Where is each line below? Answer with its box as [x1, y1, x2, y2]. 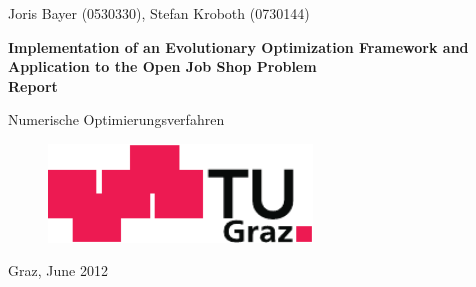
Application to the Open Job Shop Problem [8, 56, 317, 77]
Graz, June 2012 [8, 260, 108, 281]
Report [8, 75, 58, 96]
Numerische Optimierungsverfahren [8, 109, 225, 130]
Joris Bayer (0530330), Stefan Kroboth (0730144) [8, 3, 310, 23]
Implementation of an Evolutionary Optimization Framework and [8, 36, 469, 57]
